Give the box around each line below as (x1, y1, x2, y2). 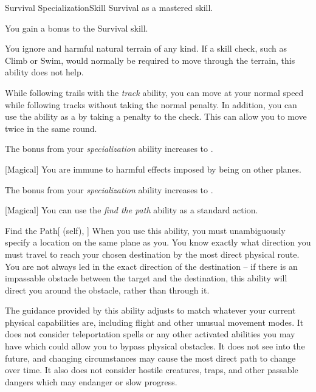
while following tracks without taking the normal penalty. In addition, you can (5, 98, 297, 111)
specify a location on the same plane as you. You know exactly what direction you (5, 236, 311, 249)
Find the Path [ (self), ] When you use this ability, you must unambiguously (5, 224, 286, 236)
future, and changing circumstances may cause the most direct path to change (5, 351, 296, 364)
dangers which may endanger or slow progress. (5, 375, 177, 388)
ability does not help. (5, 66, 84, 78)
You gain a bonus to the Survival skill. (5, 21, 148, 34)
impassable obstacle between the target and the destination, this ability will (5, 272, 287, 284)
